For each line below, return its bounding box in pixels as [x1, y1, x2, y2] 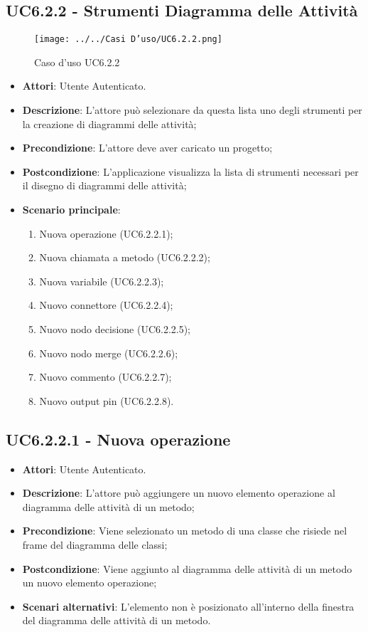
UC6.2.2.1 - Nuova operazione [6, 428, 231, 450]
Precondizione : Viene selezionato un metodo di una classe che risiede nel [22, 523, 347, 538]
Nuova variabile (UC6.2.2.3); [39, 273, 164, 288]
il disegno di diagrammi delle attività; [22, 178, 187, 193]
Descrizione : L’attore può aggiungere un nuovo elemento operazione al [22, 485, 335, 500]
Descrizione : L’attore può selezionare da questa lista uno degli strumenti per [22, 102, 362, 117]
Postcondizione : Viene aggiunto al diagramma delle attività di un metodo [22, 561, 352, 576]
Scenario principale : [22, 202, 121, 217]
